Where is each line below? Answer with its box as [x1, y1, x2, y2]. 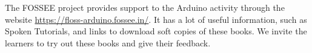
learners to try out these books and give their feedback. [5, 36, 211, 49]
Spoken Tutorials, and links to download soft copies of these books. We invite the [5, 25, 307, 37]
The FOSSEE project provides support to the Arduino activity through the [5, 1, 285, 13]
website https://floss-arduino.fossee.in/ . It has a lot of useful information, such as [5, 13, 307, 25]
